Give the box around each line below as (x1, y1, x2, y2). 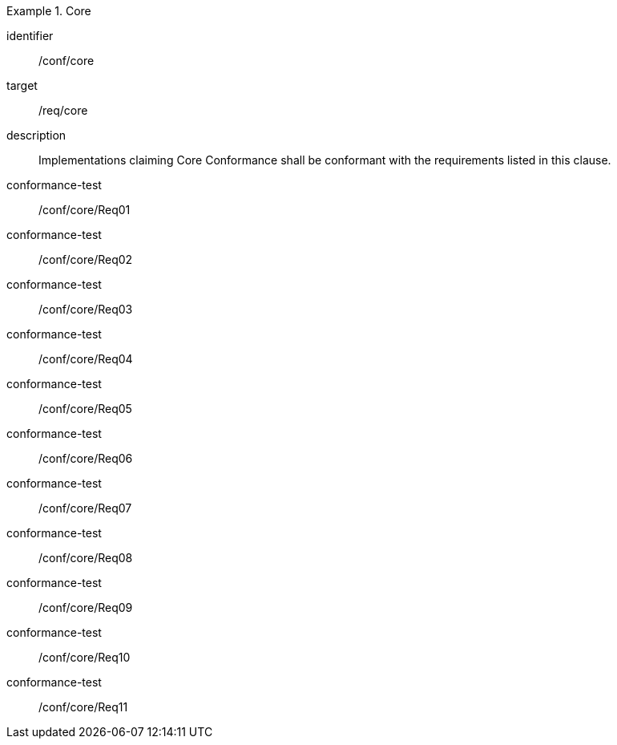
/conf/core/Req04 (38, 352, 133, 366)
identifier (6, 29, 54, 43)
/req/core (38, 103, 88, 117)
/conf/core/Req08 (38, 551, 133, 565)
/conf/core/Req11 (38, 700, 128, 714)
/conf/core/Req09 (38, 601, 133, 614)
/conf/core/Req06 (38, 451, 133, 465)
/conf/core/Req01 (38, 203, 131, 217)
